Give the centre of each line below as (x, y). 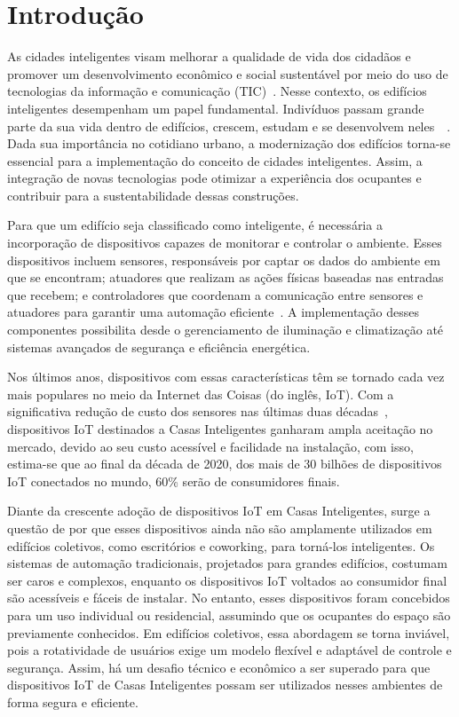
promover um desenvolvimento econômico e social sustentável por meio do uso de (228, 73)
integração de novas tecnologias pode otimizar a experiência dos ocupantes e (214, 178)
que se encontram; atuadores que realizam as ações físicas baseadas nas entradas (226, 277)
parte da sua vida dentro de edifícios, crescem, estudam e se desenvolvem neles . (229, 126)
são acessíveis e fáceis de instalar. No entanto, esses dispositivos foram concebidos (229, 598)
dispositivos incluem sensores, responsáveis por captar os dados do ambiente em (224, 260)
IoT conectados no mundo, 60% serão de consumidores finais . (174, 481)
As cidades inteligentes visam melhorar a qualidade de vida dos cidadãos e (209, 56)
